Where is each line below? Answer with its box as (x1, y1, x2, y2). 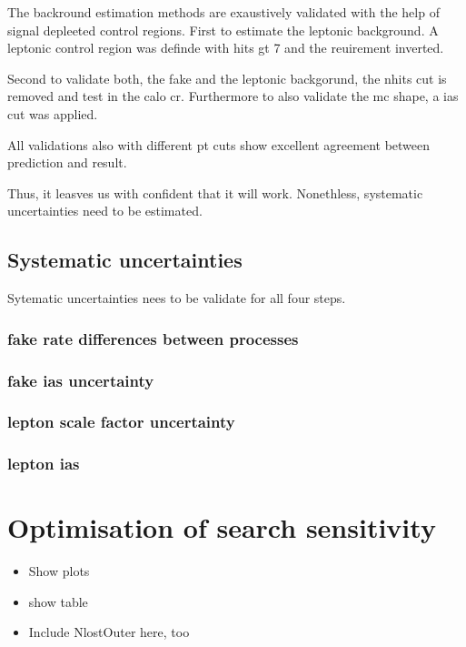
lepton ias (7, 452, 80, 475)
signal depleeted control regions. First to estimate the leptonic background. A (7, 20, 439, 39)
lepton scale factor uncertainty (7, 410, 235, 433)
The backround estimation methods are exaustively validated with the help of (7, 3, 440, 21)
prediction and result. (7, 153, 127, 172)
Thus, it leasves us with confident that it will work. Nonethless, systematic (7, 183, 423, 202)
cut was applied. (7, 104, 98, 123)
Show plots (28, 561, 90, 581)
